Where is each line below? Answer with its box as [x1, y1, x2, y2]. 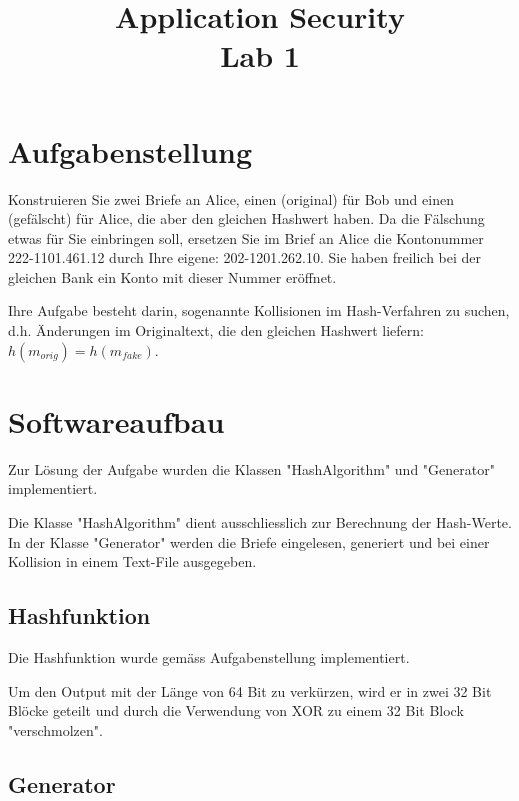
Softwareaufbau [8, 400, 225, 441]
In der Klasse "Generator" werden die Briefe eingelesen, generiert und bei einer [8, 531, 490, 552]
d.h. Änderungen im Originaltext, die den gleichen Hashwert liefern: [8, 320, 424, 341]
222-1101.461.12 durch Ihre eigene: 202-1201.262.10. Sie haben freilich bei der [8, 247, 482, 268]
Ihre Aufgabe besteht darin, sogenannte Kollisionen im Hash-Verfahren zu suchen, [8, 300, 510, 321]
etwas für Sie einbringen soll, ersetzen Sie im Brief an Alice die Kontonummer [8, 227, 484, 248]
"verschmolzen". [8, 719, 103, 740]
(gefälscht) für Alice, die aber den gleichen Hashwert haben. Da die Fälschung [8, 208, 485, 229]
